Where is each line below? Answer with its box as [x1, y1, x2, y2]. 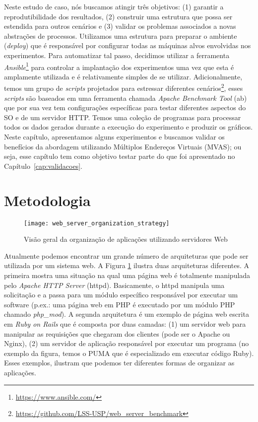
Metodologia [4, 190, 91, 210]
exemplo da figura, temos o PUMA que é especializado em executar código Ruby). [4, 348, 254, 358]
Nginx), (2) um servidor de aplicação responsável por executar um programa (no [4, 338, 249, 349]
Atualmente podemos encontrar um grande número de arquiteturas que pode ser [4, 250, 249, 261]
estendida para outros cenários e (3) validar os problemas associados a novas [4, 21, 236, 31]
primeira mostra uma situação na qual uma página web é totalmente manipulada [4, 270, 251, 280]
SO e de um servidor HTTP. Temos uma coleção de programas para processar [4, 112, 241, 122]
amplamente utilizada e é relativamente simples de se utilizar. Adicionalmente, [4, 71, 243, 81]
